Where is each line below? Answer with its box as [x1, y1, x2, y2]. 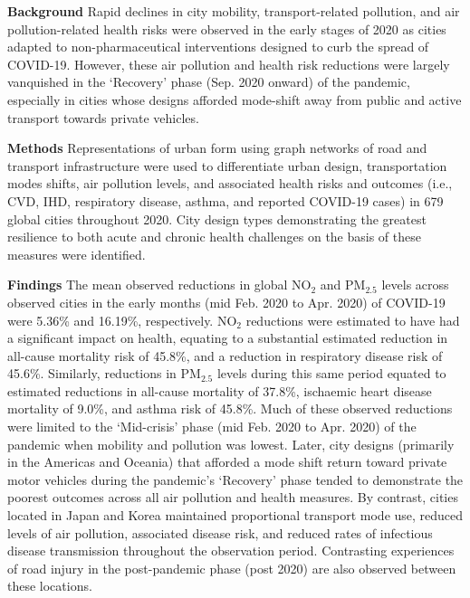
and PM [320, 275, 366, 294]
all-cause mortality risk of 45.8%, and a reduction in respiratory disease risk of [7, 346, 443, 365]
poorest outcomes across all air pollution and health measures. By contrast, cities [7, 488, 458, 507]
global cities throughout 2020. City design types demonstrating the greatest [7, 209, 427, 228]
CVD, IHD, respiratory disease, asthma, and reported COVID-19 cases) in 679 [7, 191, 444, 210]
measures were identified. [7, 244, 146, 263]
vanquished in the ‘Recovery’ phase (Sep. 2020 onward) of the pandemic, [7, 72, 410, 91]
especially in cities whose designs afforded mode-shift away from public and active [7, 90, 462, 109]
